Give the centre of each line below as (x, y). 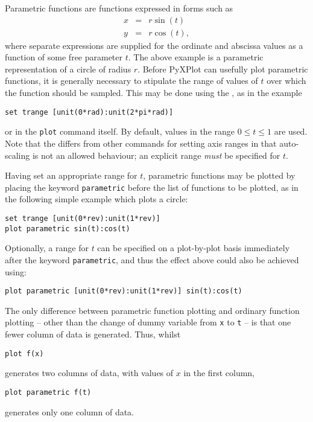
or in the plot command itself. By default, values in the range (120, 131)
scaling (17, 155)
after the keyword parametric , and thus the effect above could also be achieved (152, 259)
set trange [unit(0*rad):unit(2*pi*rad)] (89, 112)
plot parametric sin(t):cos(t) (68, 229)
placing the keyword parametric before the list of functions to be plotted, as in (152, 187)
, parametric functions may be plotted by (219, 175)
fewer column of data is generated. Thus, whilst (93, 334)
